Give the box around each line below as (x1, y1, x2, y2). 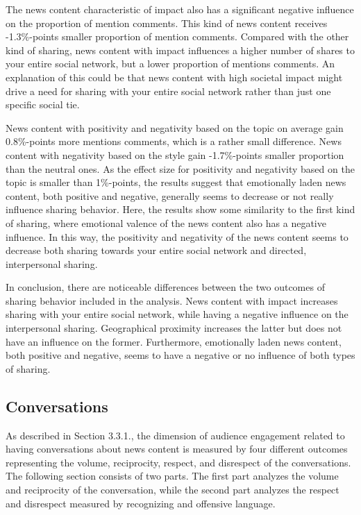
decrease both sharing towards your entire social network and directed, (6, 243, 307, 257)
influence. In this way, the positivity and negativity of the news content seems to (6, 229, 349, 244)
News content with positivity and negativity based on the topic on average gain (6, 120, 344, 135)
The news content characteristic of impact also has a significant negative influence (6, 2, 354, 16)
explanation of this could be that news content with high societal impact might (6, 69, 343, 84)
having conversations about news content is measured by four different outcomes (6, 441, 348, 456)
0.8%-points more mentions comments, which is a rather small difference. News (6, 134, 342, 149)
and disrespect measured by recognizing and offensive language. (6, 496, 276, 510)
